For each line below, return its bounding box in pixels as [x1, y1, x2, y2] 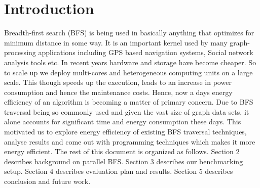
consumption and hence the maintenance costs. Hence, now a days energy [4, 86, 233, 97]
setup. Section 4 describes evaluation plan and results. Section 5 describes [4, 166, 233, 176]
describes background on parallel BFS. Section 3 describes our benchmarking [4, 156, 243, 166]
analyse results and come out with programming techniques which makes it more [4, 136, 255, 147]
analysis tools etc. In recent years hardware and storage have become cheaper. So [4, 57, 256, 67]
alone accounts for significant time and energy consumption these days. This [4, 116, 241, 127]
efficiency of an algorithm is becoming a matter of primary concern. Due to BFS [4, 97, 253, 107]
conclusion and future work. [4, 176, 91, 186]
